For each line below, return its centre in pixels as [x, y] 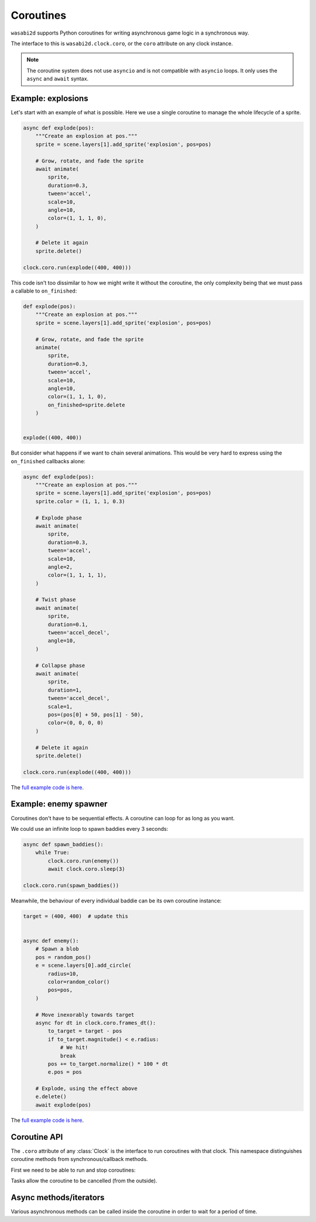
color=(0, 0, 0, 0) [75, 723]
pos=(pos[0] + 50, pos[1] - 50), [96, 714]
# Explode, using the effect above [86, 1089]
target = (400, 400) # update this [76, 916]
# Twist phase [56, 600]
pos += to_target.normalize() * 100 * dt [108, 1064]
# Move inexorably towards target [85, 1015]
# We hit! [74, 1048]
